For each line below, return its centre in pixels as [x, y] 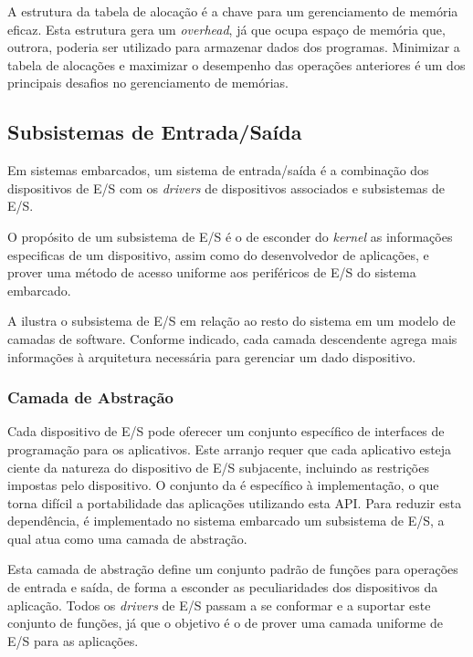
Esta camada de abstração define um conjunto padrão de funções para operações [233, 569]
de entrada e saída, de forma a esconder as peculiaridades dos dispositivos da [223, 587]
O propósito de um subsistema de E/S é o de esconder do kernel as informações [230, 236]
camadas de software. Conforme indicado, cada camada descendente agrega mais [232, 338]
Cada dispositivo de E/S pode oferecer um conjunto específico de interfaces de [226, 431]
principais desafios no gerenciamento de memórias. [148, 83]
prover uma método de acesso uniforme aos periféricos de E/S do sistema [212, 272]
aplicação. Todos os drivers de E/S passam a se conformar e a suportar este [219, 605]
